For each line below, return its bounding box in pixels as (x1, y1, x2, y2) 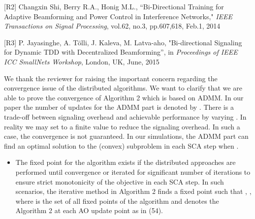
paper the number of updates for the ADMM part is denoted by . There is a (4, 102, 234, 112)
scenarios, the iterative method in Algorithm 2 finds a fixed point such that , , (15, 186, 252, 196)
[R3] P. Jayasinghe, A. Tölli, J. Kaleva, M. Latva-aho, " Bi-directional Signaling (4, 37, 242, 47)
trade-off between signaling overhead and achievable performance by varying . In (4, 111, 247, 122)
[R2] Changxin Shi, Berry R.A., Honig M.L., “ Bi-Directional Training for (4, 1, 224, 11)
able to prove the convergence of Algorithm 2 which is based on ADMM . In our (4, 92, 244, 102)
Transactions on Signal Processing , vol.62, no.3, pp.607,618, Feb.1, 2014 (4, 21, 221, 31)
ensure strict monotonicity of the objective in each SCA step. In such (15, 176, 224, 187)
